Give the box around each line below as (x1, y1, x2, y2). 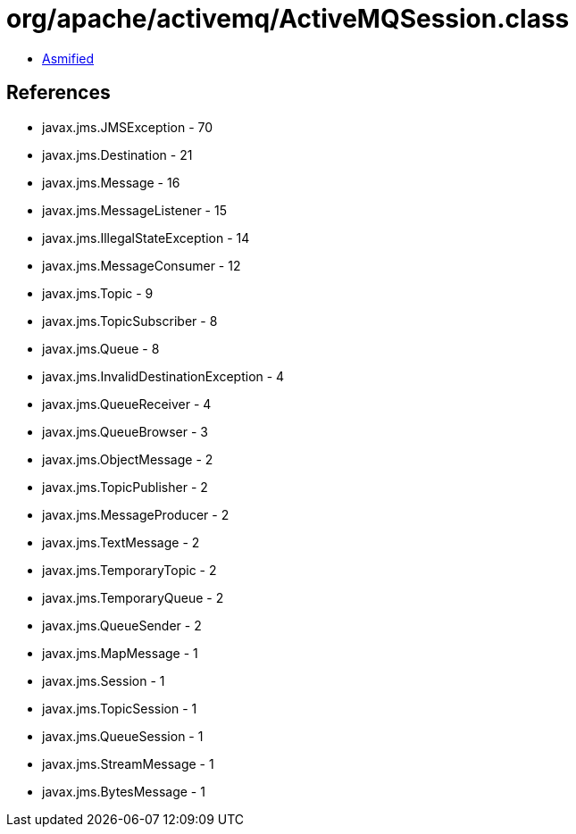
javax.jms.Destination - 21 (42, 146, 193, 163)
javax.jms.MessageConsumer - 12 (42, 257, 241, 273)
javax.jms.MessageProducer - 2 (42, 506, 230, 522)
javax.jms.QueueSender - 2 (42, 617, 202, 633)
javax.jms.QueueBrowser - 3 (42, 423, 209, 439)
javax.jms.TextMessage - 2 (42, 534, 200, 550)
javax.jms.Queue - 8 (42, 340, 160, 356)
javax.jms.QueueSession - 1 (42, 728, 204, 744)
